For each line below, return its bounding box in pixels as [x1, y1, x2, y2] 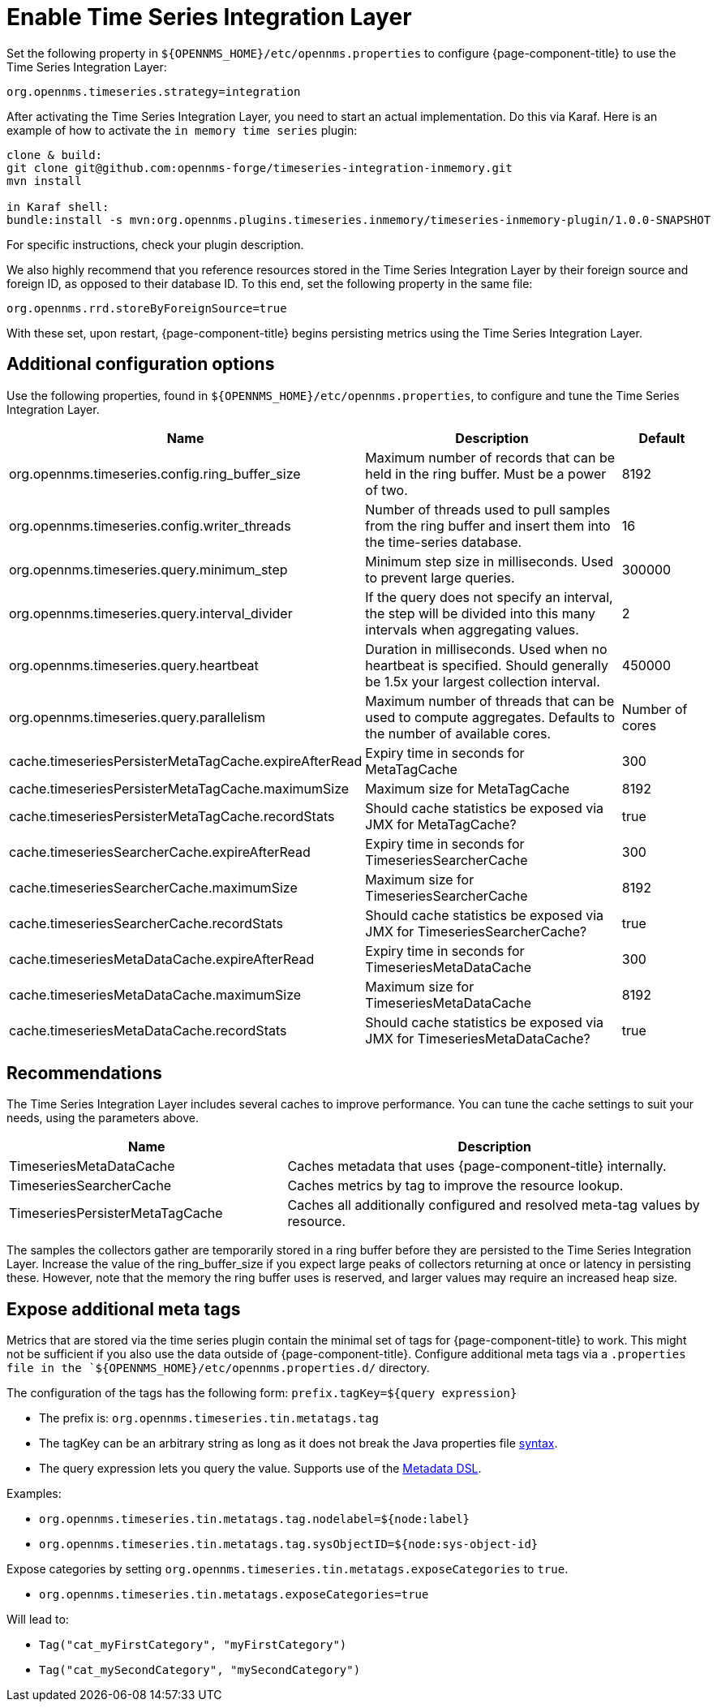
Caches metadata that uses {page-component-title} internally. [287, 1158, 667, 1175]
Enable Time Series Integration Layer [6, 3, 412, 31]
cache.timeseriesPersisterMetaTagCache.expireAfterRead [9, 752, 363, 769]
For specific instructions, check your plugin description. [6, 237, 304, 252]
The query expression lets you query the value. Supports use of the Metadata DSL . [39, 1461, 482, 1476]
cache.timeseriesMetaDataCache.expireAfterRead [9, 950, 315, 967]
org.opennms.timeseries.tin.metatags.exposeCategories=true [39, 1588, 429, 1602]
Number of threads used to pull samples [365, 501, 611, 518]
